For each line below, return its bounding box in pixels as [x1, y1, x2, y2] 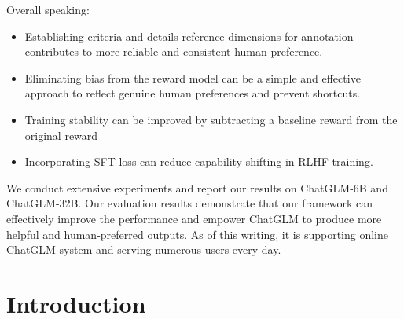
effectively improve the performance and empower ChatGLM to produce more [6, 210, 382, 226]
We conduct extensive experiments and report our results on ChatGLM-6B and [6, 179, 388, 196]
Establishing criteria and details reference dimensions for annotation [24, 27, 354, 44]
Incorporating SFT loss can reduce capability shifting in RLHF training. [24, 153, 373, 170]
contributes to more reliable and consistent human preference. [24, 43, 323, 60]
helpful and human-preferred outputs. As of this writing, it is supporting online [6, 225, 389, 242]
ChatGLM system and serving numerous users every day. [6, 241, 281, 258]
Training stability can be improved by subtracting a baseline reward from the [24, 111, 398, 127]
